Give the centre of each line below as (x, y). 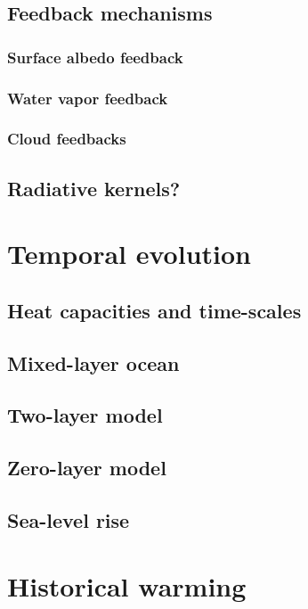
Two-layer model (85, 415)
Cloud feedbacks (67, 139)
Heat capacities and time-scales (154, 310)
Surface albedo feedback (95, 57)
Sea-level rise (69, 519)
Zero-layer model (87, 468)
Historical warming (127, 585)
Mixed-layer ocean (93, 362)
